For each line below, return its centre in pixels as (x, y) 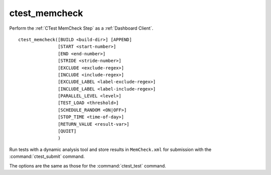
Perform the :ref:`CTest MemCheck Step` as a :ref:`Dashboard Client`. (81, 28)
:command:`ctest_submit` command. (47, 156)
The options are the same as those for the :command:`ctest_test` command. (88, 165)
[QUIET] (67, 131)
